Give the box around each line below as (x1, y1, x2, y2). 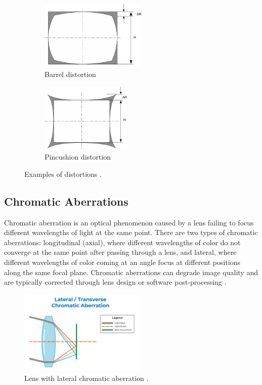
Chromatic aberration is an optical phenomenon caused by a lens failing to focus (4, 217, 254, 227)
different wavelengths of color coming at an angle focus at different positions (4, 256, 241, 267)
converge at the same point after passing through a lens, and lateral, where (4, 247, 237, 257)
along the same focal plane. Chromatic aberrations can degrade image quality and (4, 266, 258, 277)
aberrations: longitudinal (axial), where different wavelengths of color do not (4, 237, 241, 247)
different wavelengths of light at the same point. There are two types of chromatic (4, 227, 258, 238)
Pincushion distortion (45, 151, 111, 162)
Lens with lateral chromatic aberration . (24, 372, 149, 383)
